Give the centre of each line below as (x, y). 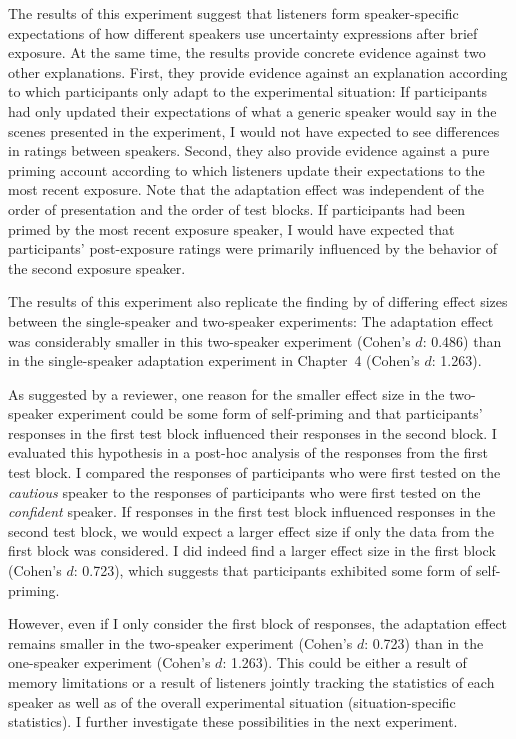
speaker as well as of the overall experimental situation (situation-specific (232, 701)
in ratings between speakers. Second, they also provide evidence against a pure (249, 150)
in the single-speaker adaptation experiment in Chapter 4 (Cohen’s (214, 360)
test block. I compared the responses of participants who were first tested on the (254, 472)
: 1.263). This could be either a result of (344, 662)
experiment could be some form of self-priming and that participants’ (270, 413)
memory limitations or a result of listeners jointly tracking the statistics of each (251, 682)
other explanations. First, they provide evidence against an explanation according (258, 71)
